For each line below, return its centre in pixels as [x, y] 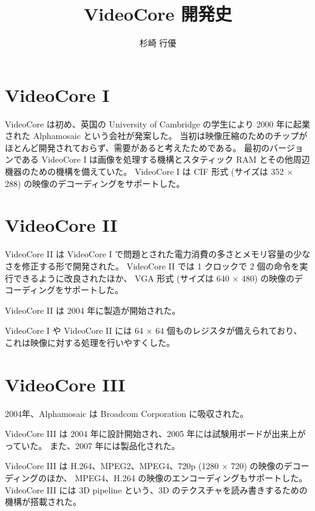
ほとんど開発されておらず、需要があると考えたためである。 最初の [137, 147]
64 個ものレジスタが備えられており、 [229, 330]
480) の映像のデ [272, 278]
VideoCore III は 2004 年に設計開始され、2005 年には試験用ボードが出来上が [155, 434]
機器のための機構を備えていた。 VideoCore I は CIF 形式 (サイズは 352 [144, 171]
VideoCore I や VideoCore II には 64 [74, 330]
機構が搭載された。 [43, 502]
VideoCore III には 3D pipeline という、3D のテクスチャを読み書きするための [156, 489]
